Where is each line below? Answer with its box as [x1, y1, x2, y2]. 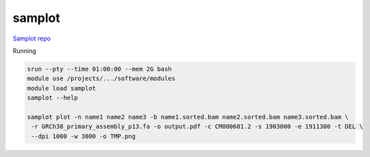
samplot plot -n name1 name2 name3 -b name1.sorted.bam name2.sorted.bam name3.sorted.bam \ [27, 113, 349, 121]
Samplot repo [12, 34, 51, 43]
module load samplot [27, 84, 96, 92]
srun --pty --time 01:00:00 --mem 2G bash [27, 65, 172, 73]
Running [12, 47, 37, 55]
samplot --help [27, 94, 78, 102]
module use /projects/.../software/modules [27, 75, 176, 82]
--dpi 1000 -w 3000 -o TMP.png [31, 132, 136, 140]
